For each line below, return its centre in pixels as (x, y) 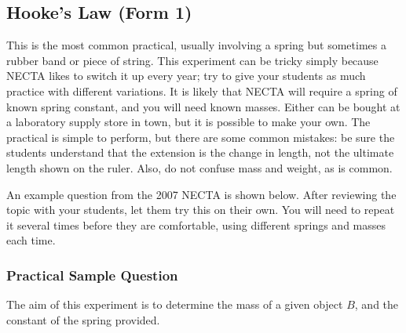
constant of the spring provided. (83, 319)
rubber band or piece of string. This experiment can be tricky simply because (192, 60)
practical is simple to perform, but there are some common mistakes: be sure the (201, 137)
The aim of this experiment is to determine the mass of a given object (175, 304)
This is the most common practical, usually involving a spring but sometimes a (196, 45)
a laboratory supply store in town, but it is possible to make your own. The (188, 122)
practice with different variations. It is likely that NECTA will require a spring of (202, 90)
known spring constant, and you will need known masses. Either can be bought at (203, 106)
